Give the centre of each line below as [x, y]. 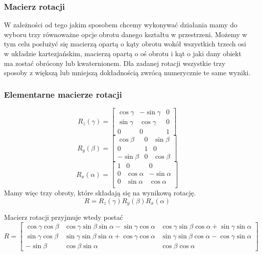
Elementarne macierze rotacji [63, 94]
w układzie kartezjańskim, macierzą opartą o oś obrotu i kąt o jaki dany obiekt [123, 53]
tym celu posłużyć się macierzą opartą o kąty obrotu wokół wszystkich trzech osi [125, 44]
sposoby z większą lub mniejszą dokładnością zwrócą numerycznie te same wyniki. [127, 73]
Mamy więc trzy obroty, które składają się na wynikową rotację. [100, 193]
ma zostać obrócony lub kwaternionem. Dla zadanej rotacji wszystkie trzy [115, 63]
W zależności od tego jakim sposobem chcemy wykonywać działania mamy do [121, 25]
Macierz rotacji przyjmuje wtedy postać [63, 217]
